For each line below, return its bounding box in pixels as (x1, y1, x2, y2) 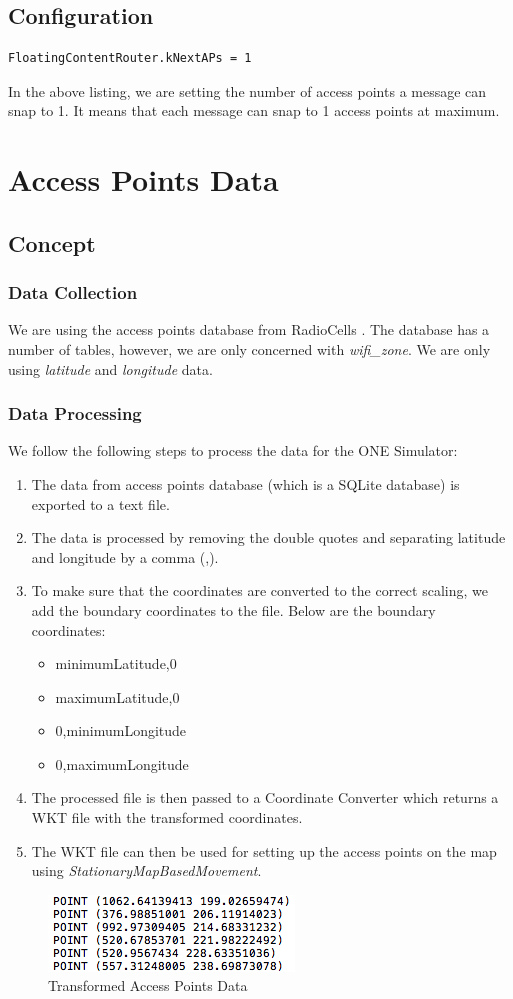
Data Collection (8, 280, 138, 305)
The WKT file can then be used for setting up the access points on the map (31, 840, 497, 861)
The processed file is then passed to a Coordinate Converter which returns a (31, 787, 499, 808)
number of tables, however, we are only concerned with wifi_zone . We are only (8, 338, 491, 359)
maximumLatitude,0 (55, 686, 180, 707)
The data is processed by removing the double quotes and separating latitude (31, 527, 506, 548)
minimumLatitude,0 (55, 653, 177, 674)
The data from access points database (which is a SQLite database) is (31, 473, 460, 494)
